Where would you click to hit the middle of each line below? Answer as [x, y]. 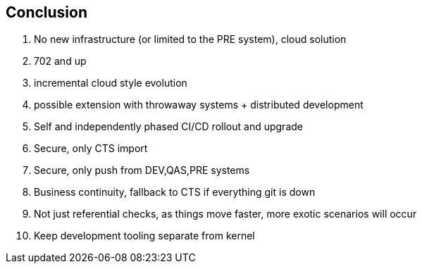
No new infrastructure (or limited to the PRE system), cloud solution [190, 39]
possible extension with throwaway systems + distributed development [199, 105]
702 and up [60, 61]
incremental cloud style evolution [111, 83]
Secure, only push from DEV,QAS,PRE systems [142, 170]
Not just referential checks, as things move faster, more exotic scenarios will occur [225, 214]
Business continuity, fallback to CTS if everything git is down [175, 192]
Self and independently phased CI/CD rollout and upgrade [168, 127]
